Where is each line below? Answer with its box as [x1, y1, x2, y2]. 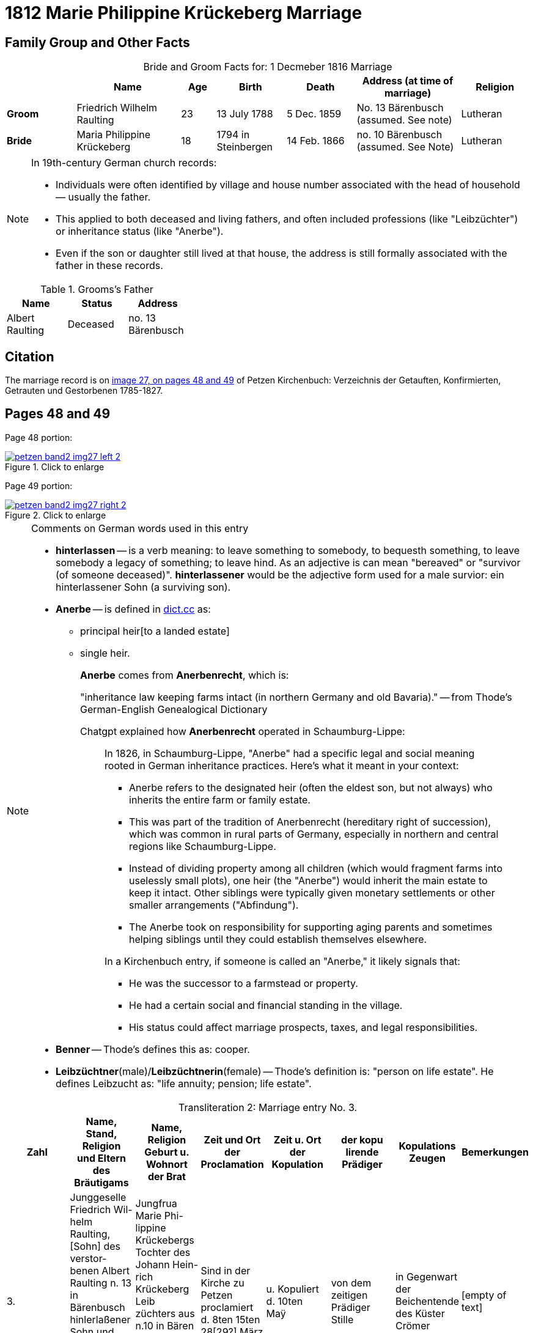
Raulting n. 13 [70, 1276, 132, 1289]
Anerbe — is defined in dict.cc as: [56, 602, 211, 615]
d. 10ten [266, 1294, 303, 1307]
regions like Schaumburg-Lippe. [129, 840, 276, 852]
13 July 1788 [216, 108, 273, 120]
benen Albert [70, 1264, 130, 1277]
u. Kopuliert [266, 1282, 319, 1295]
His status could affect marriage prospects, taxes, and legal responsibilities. [129, 1021, 478, 1033]
